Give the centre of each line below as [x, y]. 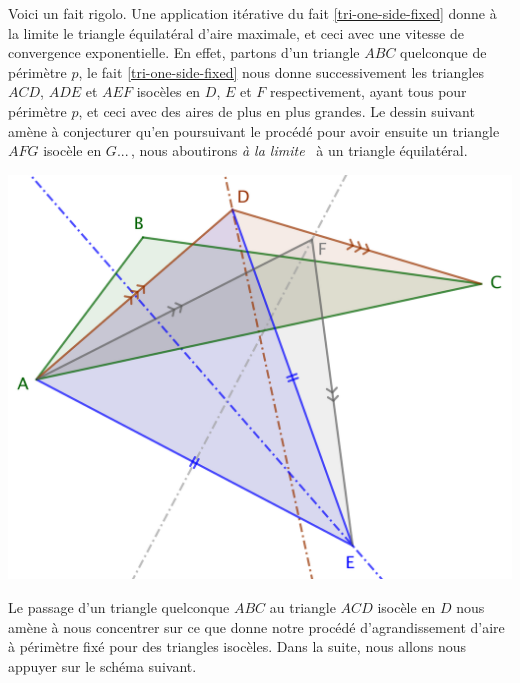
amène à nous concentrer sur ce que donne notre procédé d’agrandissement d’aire [256, 626]
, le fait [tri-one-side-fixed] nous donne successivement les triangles [281, 71]
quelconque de [443, 52]
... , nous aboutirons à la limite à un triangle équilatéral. [292, 150]
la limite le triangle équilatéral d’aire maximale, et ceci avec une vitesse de [236, 32]
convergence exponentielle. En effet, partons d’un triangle [184, 52]
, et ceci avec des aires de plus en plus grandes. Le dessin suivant [276, 110]
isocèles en [168, 91]
